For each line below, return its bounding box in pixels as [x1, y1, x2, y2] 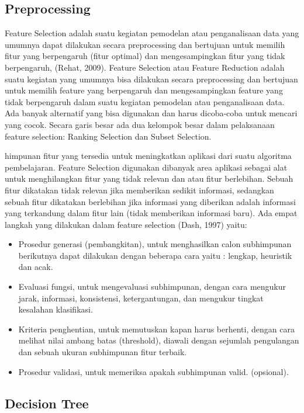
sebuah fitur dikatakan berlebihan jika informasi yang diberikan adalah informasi [5, 195, 296, 207]
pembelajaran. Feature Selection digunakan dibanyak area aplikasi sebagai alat [5, 161, 288, 173]
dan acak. [18, 261, 53, 273]
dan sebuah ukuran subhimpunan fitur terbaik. [18, 346, 187, 358]
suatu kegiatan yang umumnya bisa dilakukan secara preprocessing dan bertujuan [5, 72, 298, 85]
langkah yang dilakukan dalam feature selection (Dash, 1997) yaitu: [5, 218, 247, 230]
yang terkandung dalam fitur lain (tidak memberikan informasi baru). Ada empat [5, 207, 298, 219]
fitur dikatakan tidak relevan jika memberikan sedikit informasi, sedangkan [5, 183, 274, 196]
